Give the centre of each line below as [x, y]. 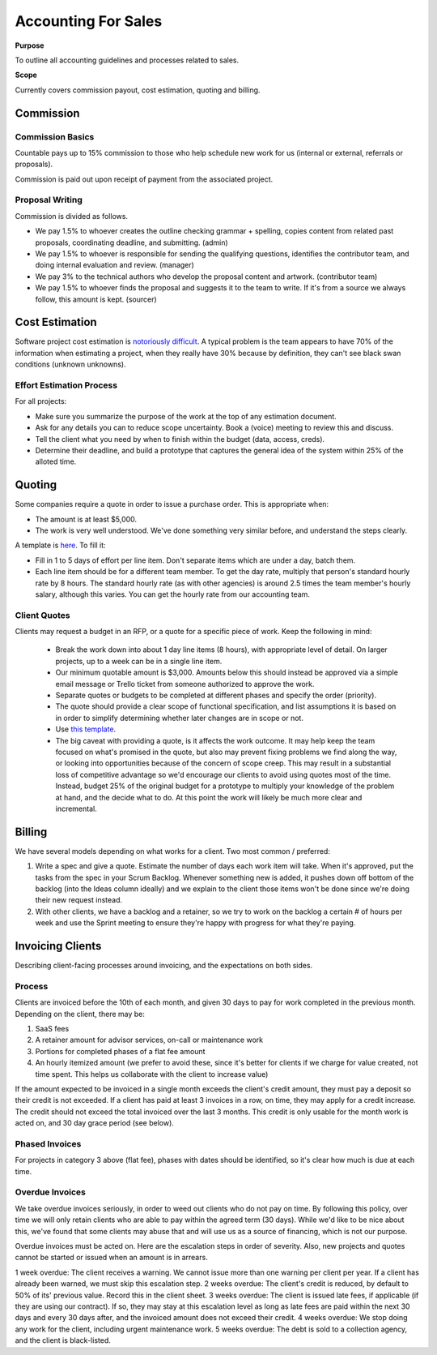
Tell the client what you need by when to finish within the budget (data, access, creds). [180, 439]
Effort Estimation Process [66, 385]
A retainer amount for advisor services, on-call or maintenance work [149, 1040]
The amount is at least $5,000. [86, 519]
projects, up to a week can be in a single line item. [139, 661]
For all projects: [41, 401]
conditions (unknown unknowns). [70, 364]
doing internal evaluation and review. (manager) [115, 265]
